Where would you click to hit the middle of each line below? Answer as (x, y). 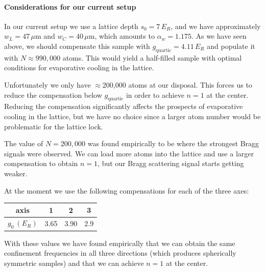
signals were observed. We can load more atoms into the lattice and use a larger (129, 153)
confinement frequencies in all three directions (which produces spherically (120, 253)
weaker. (16, 173)
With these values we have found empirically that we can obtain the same (120, 243)
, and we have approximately (216, 26)
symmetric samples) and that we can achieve (74, 263)
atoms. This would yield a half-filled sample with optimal (152, 57)
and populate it (231, 46)
